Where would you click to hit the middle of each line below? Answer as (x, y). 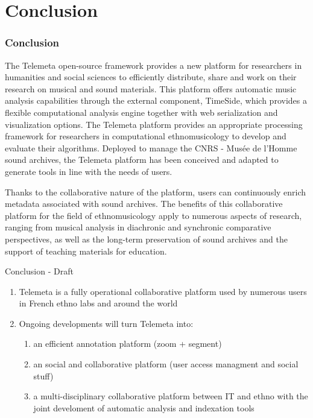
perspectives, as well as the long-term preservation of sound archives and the (146, 239)
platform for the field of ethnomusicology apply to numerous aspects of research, (153, 215)
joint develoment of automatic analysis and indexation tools (144, 407)
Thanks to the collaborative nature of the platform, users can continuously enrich (156, 192)
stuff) (43, 375)
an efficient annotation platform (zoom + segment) (128, 344)
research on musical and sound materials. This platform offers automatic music (151, 88)
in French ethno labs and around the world (98, 303)
